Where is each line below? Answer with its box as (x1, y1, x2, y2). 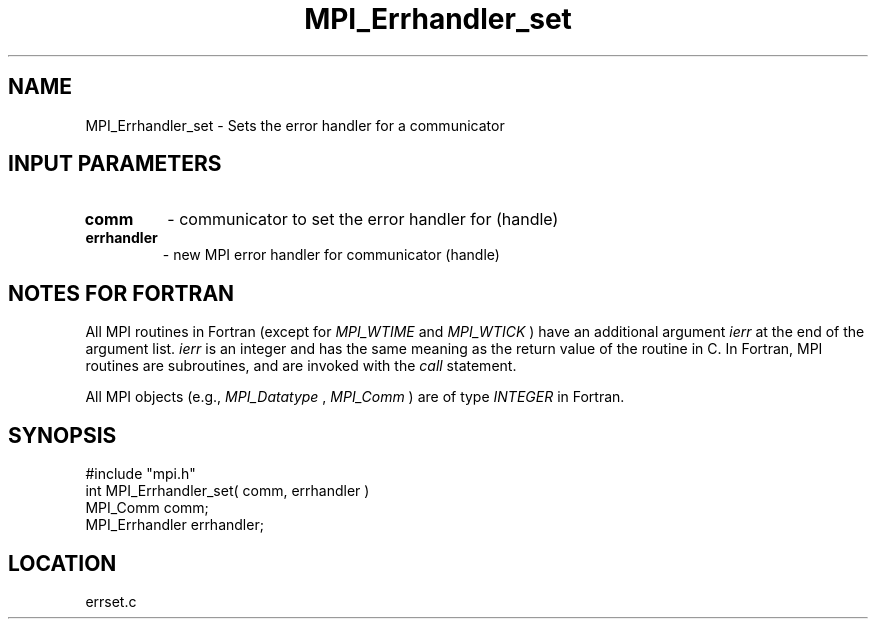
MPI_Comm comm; (85, 499, 209, 517)
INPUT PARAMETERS (8, 151, 222, 177)
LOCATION (8, 550, 117, 576)
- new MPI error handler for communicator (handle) (162, 246, 500, 264)
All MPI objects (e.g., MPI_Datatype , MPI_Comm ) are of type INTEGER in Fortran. (85, 388, 625, 406)
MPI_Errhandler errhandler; (85, 516, 264, 534)
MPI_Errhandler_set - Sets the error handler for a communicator (85, 116, 505, 134)
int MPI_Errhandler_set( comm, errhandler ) (85, 482, 370, 500)
